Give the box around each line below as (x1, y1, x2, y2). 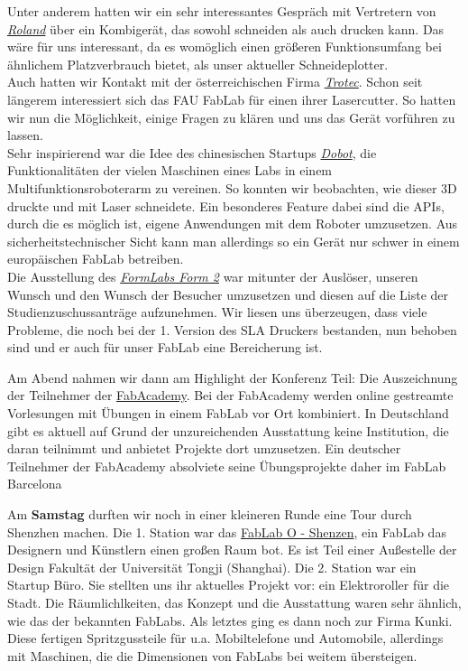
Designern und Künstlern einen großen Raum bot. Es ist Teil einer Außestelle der (7, 540, 457, 559)
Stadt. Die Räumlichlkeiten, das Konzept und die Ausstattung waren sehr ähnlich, (7, 593, 462, 611)
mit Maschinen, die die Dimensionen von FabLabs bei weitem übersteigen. (7, 646, 418, 665)
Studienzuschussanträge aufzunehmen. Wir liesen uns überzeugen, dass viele (7, 303, 427, 322)
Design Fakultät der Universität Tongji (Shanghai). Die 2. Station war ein (7, 557, 417, 576)
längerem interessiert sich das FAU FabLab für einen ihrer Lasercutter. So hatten (7, 89, 456, 108)
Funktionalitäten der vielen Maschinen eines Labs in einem (7, 161, 333, 180)
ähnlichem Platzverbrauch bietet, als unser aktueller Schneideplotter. (7, 54, 389, 73)
